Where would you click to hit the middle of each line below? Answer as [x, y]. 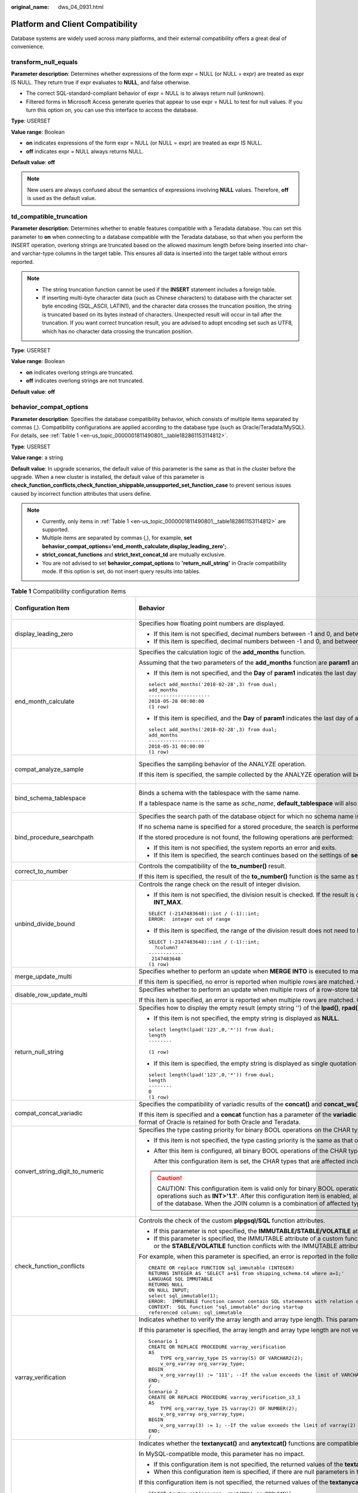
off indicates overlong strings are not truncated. [85, 381]
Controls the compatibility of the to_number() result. [212, 866]
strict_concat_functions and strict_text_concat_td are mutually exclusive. [134, 555]
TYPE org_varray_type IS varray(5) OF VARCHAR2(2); [232, 1358]
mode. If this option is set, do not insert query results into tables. [121, 571]
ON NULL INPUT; [169, 1290]
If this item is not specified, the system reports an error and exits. [245, 847]
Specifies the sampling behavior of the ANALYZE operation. [223, 764]
